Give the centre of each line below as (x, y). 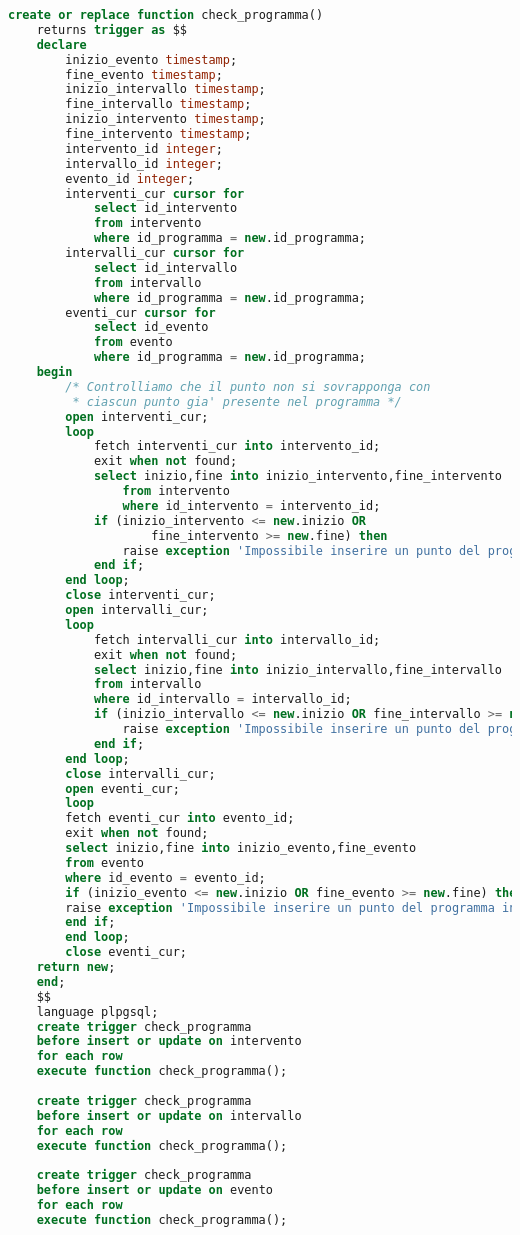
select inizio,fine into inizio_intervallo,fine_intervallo (297, 669)
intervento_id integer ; (144, 148)
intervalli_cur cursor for (155, 253)
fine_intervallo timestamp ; (158, 104)
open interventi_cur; (137, 416)
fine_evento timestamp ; (144, 74)
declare (61, 44)
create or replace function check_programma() (166, 15)
